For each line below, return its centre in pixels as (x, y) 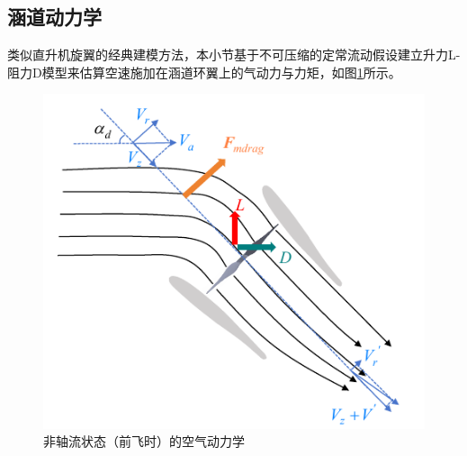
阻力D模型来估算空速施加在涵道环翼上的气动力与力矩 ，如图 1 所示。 (204, 72)
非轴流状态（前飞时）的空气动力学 (144, 441)
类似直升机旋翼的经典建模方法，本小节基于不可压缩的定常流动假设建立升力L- (234, 55)
